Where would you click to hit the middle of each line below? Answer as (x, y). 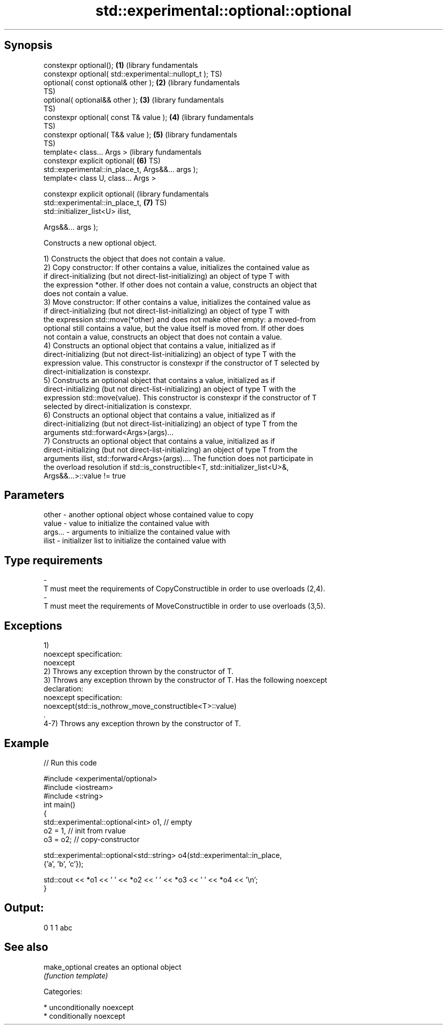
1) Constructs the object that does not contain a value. (134, 258)
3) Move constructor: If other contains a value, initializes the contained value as (177, 302)
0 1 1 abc (58, 927)
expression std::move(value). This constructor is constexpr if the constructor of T (180, 397)
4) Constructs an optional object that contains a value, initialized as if (159, 345)
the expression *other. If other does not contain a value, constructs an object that (180, 284)
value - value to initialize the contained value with (127, 523)
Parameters (34, 495)
